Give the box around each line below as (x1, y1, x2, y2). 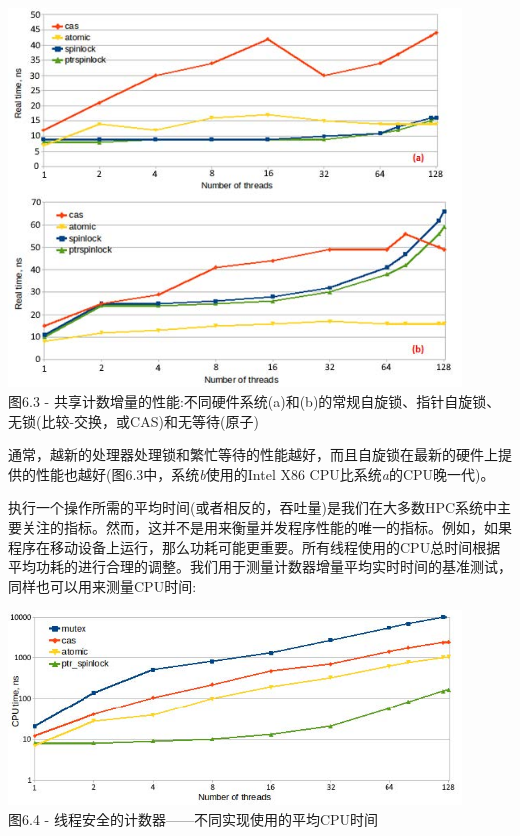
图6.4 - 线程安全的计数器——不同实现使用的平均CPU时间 (8, 808, 379, 829)
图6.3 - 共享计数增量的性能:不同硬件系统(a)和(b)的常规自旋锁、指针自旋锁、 (8, 391, 501, 412)
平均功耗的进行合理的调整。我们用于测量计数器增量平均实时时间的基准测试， (8, 556, 512, 577)
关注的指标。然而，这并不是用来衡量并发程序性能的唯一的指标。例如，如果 (21, 517, 512, 538)
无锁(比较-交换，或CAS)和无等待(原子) (8, 410, 259, 431)
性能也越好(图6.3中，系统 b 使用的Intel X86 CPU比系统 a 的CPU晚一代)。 (35, 463, 495, 484)
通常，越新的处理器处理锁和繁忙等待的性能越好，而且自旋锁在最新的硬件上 (8, 444, 498, 465)
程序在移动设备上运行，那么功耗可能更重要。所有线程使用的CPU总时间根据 (8, 536, 501, 557)
